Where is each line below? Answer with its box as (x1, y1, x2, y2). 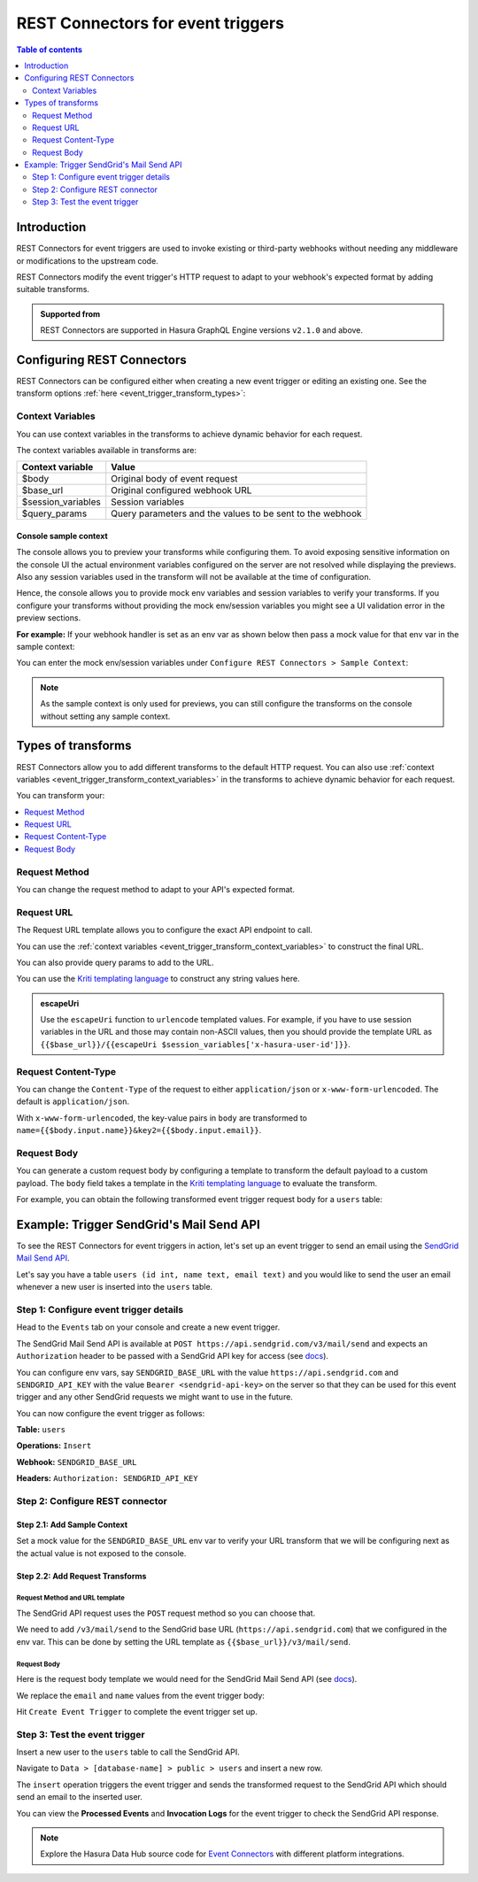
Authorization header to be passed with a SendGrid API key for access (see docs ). (16, 1351, 329, 1361)
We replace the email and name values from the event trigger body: (16, 1690, 266, 1701)
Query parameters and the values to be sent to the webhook (111, 507, 362, 520)
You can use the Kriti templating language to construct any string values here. (16, 974, 300, 984)
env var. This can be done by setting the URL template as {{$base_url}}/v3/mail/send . (16, 1636, 351, 1647)
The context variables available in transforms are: (16, 444, 197, 455)
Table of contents (16, 44, 83, 55)
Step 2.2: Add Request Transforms (16, 1570, 147, 1581)
